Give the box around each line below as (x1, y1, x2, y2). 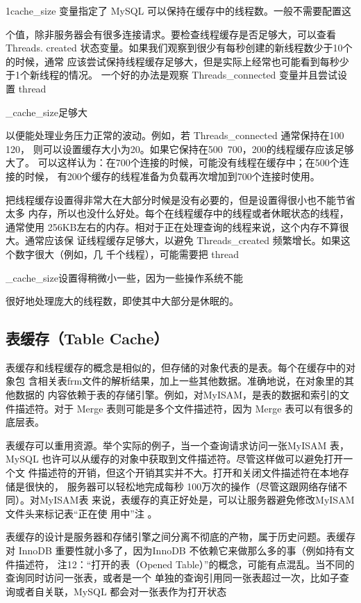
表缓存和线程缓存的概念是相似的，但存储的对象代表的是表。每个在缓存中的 (6, 360, 346, 374)
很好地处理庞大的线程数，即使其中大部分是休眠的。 (6, 294, 239, 308)
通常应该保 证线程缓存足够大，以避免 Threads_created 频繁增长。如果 (24, 233, 341, 248)
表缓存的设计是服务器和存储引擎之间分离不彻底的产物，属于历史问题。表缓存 (6, 529, 355, 544)
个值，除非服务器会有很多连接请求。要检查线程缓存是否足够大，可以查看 (6, 26, 336, 41)
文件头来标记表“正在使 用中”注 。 (6, 506, 158, 520)
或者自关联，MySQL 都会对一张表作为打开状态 (15, 584, 227, 598)
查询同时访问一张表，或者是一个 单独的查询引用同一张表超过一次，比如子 (6, 570, 339, 585)
